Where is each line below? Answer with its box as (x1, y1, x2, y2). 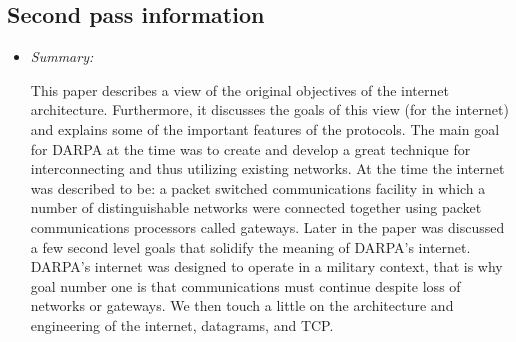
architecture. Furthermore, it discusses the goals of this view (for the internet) (30, 99, 509, 120)
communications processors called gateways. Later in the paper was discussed (30, 216, 505, 237)
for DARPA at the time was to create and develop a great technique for (30, 138, 471, 159)
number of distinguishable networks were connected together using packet (30, 197, 482, 218)
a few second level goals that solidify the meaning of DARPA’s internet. (30, 236, 471, 257)
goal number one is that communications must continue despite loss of (30, 275, 461, 296)
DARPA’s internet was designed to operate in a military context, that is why (30, 256, 503, 277)
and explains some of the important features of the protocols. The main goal (30, 118, 500, 139)
